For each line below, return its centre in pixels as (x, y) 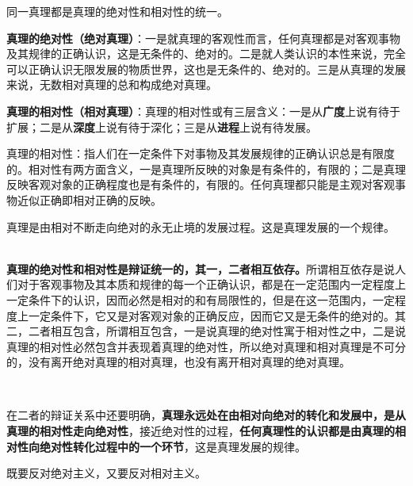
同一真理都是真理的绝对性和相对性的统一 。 (117, 11)
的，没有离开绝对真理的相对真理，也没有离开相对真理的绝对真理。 (178, 362)
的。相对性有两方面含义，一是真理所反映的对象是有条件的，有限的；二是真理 (206, 168)
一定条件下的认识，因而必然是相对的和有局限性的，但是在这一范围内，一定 (201, 299)
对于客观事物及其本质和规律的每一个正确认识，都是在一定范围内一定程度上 (211, 284)
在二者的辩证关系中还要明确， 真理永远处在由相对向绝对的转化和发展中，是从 (206, 415)
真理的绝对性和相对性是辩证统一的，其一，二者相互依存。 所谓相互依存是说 (201, 268)
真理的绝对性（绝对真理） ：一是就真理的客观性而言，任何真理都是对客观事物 (203, 38)
